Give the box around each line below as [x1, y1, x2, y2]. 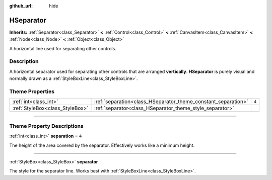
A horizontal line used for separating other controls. [9, 45, 117, 51]
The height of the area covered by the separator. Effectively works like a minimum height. [9, 142, 195, 148]
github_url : [9, 3, 33, 9]
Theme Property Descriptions [9, 122, 84, 129]
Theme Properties [9, 88, 55, 95]
